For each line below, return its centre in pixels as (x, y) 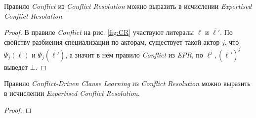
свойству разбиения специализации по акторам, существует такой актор (112, 42)
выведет (16, 67)
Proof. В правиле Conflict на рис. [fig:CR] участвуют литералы (99, 32)
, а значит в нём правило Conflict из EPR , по (134, 54)
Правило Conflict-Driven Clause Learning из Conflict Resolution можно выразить (127, 83)
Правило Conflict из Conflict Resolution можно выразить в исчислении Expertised (128, 6)
